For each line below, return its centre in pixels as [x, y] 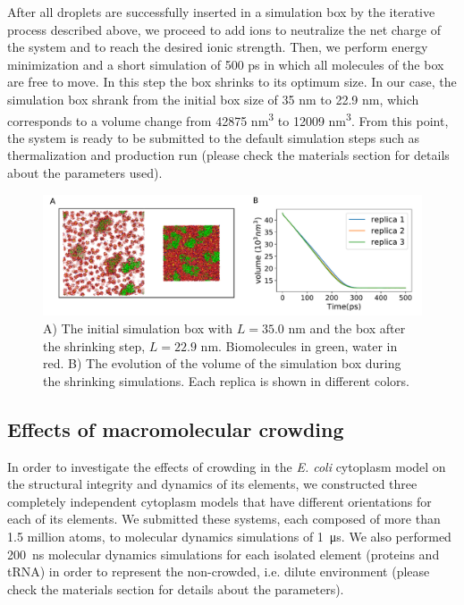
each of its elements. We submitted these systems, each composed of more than [224, 519]
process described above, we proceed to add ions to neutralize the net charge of [224, 29]
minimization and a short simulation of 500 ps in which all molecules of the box [226, 64]
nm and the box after [347, 328]
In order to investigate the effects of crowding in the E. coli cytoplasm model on [227, 466]
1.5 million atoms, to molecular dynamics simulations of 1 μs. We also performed [229, 536]
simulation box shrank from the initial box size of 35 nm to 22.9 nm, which [213, 99]
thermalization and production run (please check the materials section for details [228, 155]
